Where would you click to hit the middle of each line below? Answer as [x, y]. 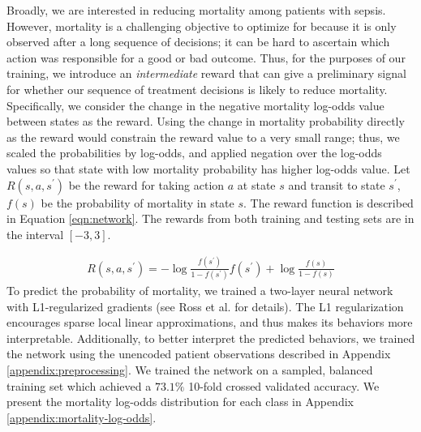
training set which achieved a [79, 385]
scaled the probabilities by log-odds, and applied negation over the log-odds [194, 153]
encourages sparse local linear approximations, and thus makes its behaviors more [210, 322]
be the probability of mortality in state [137, 202]
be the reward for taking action [146, 184]
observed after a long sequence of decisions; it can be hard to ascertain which [198, 42]
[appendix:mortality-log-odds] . [82, 417]
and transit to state [337, 184]
